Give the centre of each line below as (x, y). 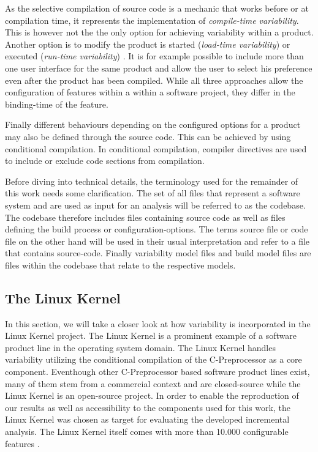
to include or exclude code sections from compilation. (105, 161)
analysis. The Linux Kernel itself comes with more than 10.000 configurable (147, 432)
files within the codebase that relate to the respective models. (120, 265)
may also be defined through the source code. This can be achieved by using (148, 136)
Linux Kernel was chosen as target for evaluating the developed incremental (147, 419)
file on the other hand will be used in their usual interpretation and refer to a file (157, 241)
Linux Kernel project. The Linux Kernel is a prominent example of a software (151, 335)
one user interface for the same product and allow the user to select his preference (159, 68)
